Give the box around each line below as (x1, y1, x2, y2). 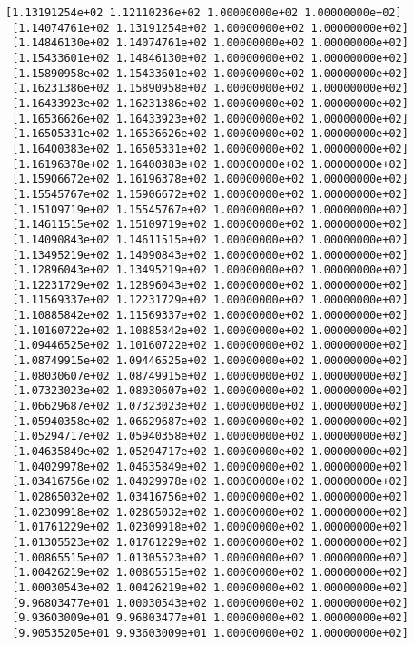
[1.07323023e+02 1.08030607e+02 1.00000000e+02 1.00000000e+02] (12, 384, 409, 398)
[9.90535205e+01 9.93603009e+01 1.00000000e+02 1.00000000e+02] (12, 626, 409, 640)
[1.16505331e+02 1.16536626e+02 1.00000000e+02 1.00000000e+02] (12, 127, 409, 141)
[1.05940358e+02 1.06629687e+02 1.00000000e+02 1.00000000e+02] (12, 414, 409, 428)
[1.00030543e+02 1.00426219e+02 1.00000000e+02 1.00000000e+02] (12, 580, 409, 594)
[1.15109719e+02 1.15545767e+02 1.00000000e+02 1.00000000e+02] (12, 203, 409, 216)
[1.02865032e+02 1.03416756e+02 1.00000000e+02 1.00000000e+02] (12, 491, 409, 503)
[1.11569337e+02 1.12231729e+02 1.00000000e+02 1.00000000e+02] (12, 293, 409, 307)
